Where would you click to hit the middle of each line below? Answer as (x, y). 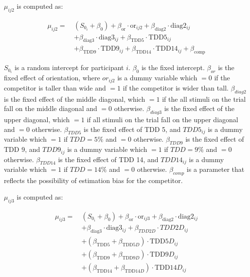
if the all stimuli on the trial (204, 99)
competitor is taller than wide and (55, 87)
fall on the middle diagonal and (51, 108)
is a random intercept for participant (69, 67)
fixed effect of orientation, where (52, 78)
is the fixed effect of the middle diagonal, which (75, 99)
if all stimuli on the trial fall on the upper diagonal (162, 120)
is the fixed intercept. (173, 67)
